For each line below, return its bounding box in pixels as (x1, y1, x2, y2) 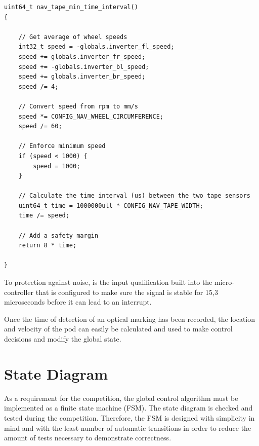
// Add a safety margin (18, 232, 99, 239)
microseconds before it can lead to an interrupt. (4, 296, 152, 307)
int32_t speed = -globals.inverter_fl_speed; (18, 43, 175, 51)
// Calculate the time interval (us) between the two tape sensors (18, 192, 250, 200)
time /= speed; (18, 212, 69, 219)
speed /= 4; (18, 83, 59, 90)
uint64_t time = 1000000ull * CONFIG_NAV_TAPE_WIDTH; (18, 202, 203, 209)
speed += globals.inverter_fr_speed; (18, 53, 146, 60)
